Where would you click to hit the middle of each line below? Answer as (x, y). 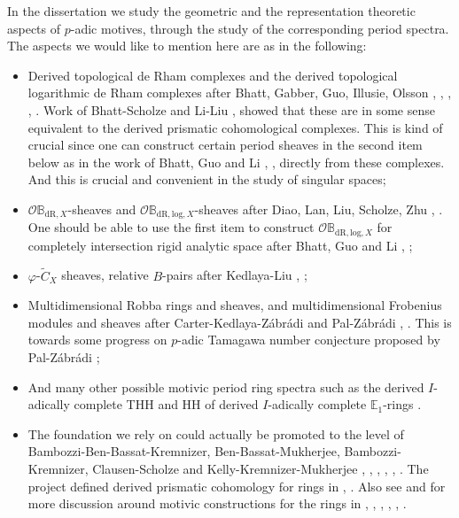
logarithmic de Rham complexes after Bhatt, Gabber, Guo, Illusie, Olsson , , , (240, 93)
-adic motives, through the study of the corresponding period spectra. (260, 28)
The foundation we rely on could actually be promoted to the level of (216, 433)
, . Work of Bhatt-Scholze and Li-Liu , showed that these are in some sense (231, 109)
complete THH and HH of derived (166, 404)
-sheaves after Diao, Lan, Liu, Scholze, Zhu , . (319, 209)
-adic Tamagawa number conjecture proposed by (309, 340)
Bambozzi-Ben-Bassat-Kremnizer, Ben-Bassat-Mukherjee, (184, 451)
